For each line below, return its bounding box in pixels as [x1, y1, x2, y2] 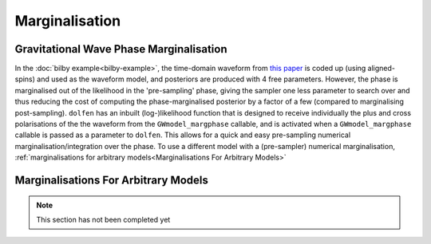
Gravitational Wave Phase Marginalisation [14, 42, 227, 56]
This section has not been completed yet [36, 214, 171, 224]
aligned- [367, 64, 395, 73]
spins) [14, 74, 36, 84]
